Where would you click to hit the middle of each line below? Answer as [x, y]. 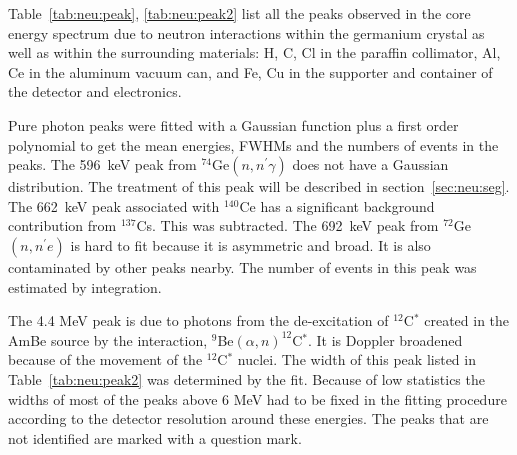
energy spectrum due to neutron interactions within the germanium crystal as [246, 32]
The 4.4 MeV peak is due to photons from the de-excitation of [198, 320]
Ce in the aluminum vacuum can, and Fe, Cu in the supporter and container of [250, 71]
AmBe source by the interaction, [108, 339]
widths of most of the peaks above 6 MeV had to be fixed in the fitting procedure [257, 398]
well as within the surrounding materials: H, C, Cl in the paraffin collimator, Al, [254, 52]
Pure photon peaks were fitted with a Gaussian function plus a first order [233, 124]
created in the [467, 320]
